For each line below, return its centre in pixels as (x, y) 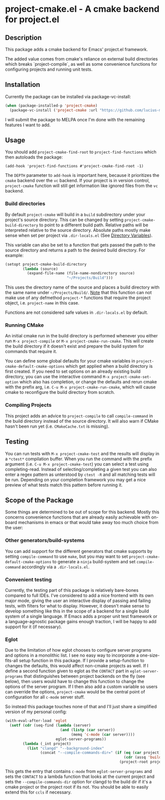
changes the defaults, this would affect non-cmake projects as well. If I (77, 666)
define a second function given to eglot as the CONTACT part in (67, 671)
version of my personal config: (36, 712)
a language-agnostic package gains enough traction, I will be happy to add (81, 621)
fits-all (12, 661)
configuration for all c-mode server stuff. (45, 697)
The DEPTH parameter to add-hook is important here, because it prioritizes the (82, 175)
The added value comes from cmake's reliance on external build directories (82, 59)
